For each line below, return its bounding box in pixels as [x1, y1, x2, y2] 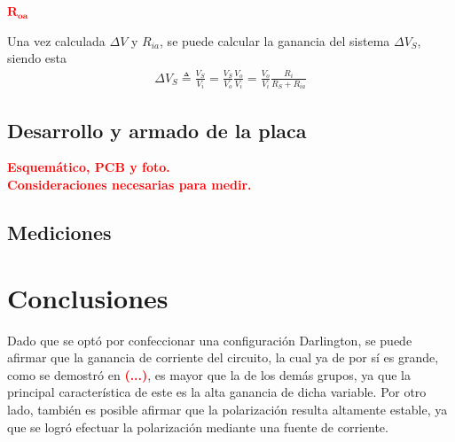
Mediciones [7, 219, 112, 246]
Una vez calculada [7, 31, 106, 50]
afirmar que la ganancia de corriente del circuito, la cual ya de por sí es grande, [7, 348, 439, 367]
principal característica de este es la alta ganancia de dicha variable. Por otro [7, 383, 427, 401]
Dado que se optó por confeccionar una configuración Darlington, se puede [7, 330, 412, 349]
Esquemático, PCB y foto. [7, 158, 170, 176]
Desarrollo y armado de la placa [7, 116, 307, 143]
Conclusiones [7, 279, 169, 315]
